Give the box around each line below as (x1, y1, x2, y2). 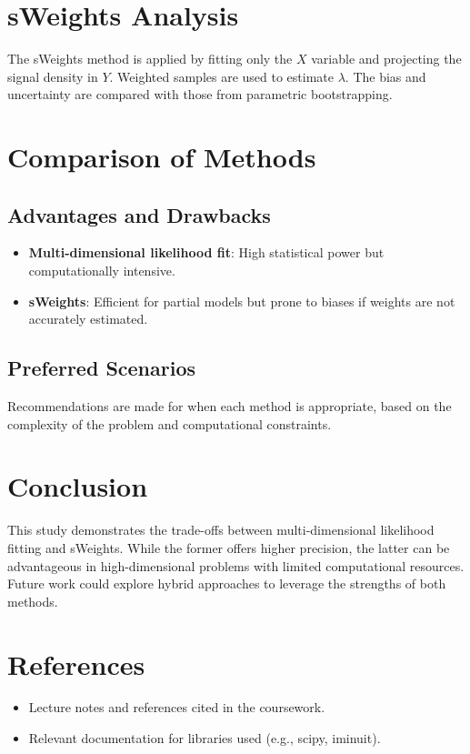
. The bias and (345, 66, 426, 85)
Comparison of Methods (7, 138, 316, 176)
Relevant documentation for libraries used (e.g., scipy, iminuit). (28, 729, 381, 748)
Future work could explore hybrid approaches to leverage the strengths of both (7, 574, 446, 593)
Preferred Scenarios (7, 354, 196, 382)
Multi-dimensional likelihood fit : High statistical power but (28, 243, 385, 262)
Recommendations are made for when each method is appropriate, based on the (7, 397, 452, 416)
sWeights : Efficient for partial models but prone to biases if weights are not (28, 291, 455, 310)
